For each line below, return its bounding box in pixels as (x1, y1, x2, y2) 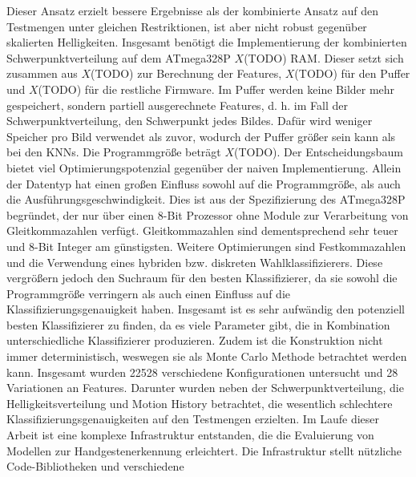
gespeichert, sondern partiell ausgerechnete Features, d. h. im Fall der (6, 96, 348, 113)
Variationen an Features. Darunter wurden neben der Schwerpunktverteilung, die (6, 379, 404, 396)
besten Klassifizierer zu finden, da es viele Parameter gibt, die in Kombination (6, 316, 390, 333)
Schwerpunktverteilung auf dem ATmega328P (6, 49, 231, 66)
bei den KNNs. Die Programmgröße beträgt (6, 144, 221, 160)
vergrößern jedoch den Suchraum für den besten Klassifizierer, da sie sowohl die (6, 269, 398, 286)
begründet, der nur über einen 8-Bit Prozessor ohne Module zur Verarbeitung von (6, 206, 409, 223)
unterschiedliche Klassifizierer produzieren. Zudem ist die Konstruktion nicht (6, 332, 383, 349)
